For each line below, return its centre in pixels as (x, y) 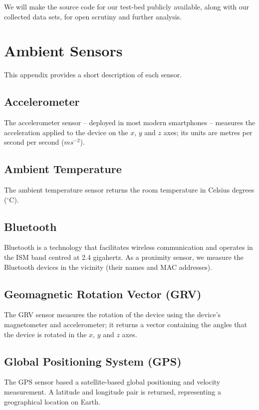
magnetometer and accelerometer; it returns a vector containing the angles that (126, 324)
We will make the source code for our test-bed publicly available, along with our (127, 6)
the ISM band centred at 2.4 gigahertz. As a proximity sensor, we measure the (124, 257)
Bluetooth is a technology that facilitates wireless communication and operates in (129, 247)
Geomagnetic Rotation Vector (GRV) (103, 294)
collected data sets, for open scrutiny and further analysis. (93, 16)
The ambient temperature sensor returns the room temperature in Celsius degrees (129, 190)
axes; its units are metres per (208, 132)
